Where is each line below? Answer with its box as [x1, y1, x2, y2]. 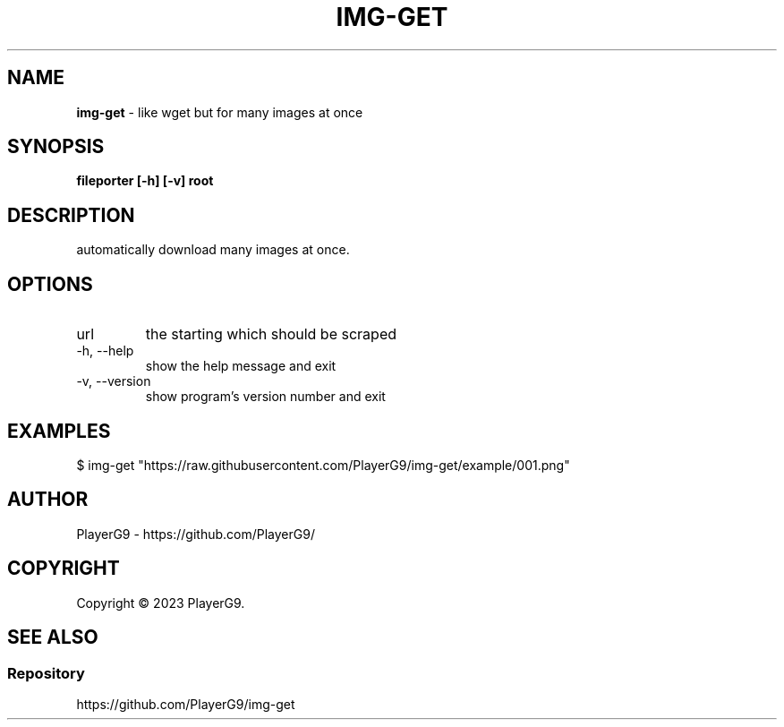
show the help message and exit [145, 358, 337, 374]
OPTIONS [7, 272, 93, 295]
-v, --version [76, 373, 151, 389]
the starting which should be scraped [145, 325, 396, 344]
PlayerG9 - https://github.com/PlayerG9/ [76, 526, 315, 542]
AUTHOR [7, 488, 89, 511]
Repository [7, 663, 85, 682]
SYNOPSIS [7, 135, 105, 158]
